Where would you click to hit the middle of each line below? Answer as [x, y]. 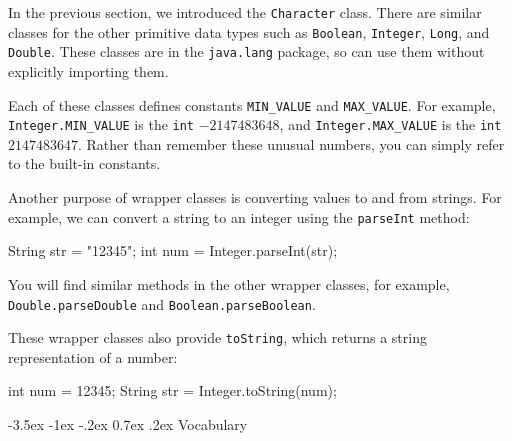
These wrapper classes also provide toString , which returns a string [217, 337]
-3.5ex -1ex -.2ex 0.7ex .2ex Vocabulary [128, 424]
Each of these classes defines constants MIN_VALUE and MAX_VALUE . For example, [252, 104]
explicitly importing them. [88, 70]
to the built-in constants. [84, 163]
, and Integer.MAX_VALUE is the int [390, 124]
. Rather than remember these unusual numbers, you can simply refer [291, 143]
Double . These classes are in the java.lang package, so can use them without [246, 51]
